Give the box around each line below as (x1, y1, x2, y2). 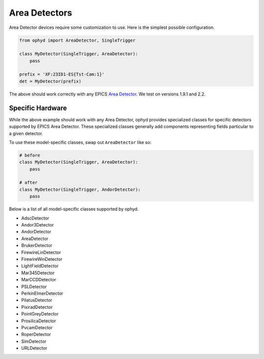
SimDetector (21, 338, 46, 344)
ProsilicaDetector (21, 318, 56, 324)
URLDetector (21, 345, 47, 351)
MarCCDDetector (21, 277, 56, 283)
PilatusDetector (21, 297, 52, 303)
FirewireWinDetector (21, 256, 63, 262)
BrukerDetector (21, 243, 52, 248)
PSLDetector (21, 284, 47, 290)
